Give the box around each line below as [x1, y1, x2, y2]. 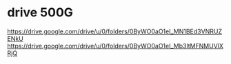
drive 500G [7, 5, 74, 20]
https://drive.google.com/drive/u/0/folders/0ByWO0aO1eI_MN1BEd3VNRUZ [7, 27, 223, 35]
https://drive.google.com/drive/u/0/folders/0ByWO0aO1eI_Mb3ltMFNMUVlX [7, 42, 224, 50]
